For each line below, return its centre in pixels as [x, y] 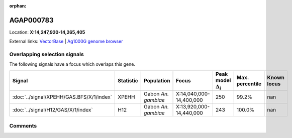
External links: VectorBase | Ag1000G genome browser [66, 41]
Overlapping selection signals [46, 54]
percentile [249, 84]
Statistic [128, 81]
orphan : [18, 6]
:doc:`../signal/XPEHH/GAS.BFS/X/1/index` [62, 97]
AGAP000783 [31, 20]
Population [157, 81]
